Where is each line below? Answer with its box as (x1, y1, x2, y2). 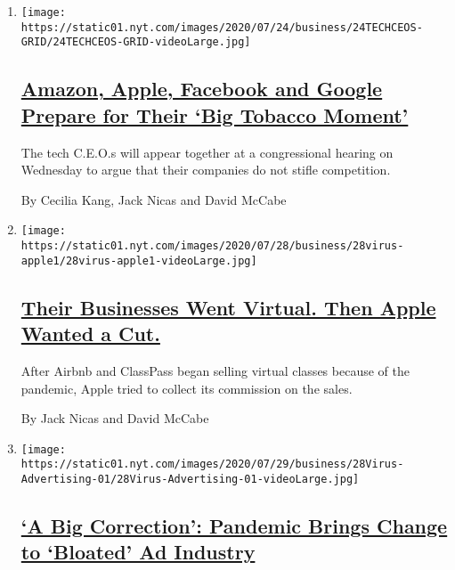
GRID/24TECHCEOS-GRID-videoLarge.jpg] (20, 36, 251, 49)
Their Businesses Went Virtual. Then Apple (20, 293, 436, 321)
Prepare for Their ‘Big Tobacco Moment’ (20, 101, 409, 128)
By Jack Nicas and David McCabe (20, 409, 209, 427)
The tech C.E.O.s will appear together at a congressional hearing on (20, 142, 394, 161)
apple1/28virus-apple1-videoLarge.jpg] (20, 254, 257, 267)
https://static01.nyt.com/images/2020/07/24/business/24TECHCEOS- (20, 20, 423, 34)
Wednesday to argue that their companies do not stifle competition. (20, 160, 391, 179)
